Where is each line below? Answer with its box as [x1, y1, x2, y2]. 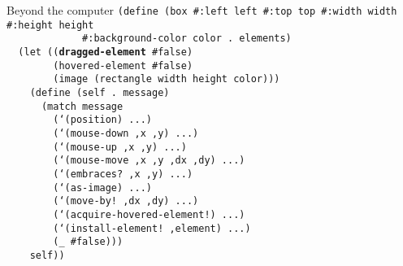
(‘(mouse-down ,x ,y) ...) [53, 127, 199, 139]
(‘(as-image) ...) [53, 181, 152, 194]
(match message [41, 100, 123, 112]
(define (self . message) [29, 86, 170, 98]
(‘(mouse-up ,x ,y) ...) [53, 141, 187, 153]
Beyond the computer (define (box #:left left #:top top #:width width [6, 2, 397, 18]
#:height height [6, 19, 94, 31]
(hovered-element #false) [53, 59, 193, 72]
